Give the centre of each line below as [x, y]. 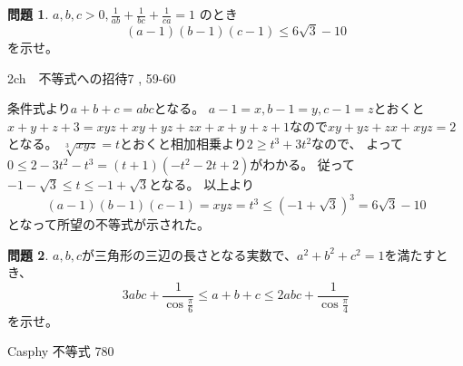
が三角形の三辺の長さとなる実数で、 [189, 254]
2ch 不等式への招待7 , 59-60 [92, 77]
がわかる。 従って [303, 164]
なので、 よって [358, 144]
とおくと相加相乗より [183, 144]
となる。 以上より [202, 184]
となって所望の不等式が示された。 [108, 224]
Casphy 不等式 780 [61, 351]
